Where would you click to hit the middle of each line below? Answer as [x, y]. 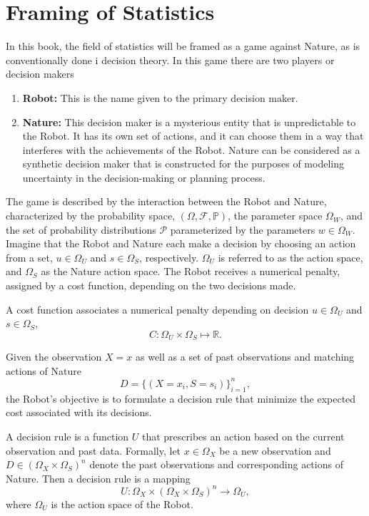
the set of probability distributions [81, 229]
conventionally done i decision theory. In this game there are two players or [170, 60]
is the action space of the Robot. [122, 504]
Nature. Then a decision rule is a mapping [98, 478]
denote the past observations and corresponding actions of [216, 464]
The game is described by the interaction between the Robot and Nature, [166, 201]
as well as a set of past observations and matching [245, 357]
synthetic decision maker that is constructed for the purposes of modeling [183, 164]
